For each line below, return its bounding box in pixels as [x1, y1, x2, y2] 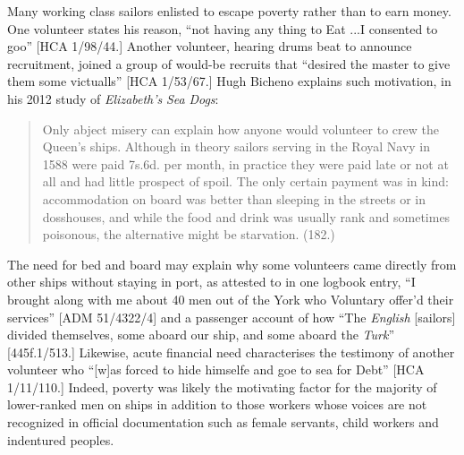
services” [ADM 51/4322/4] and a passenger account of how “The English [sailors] [7, 307, 456, 326]
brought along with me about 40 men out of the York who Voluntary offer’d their [7, 289, 454, 308]
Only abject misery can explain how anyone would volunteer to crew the [42, 119, 439, 138]
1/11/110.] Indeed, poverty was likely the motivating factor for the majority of [7, 377, 437, 396]
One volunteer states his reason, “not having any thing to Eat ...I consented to [7, 19, 438, 38]
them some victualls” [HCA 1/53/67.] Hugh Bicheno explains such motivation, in [7, 72, 451, 90]
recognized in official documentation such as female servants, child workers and [7, 413, 439, 432]
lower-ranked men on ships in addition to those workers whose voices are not [7, 395, 427, 414]
